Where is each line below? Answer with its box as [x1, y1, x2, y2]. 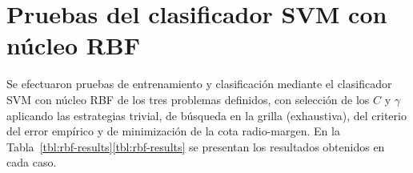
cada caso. [6, 154, 57, 171]
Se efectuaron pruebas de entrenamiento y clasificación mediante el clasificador [6, 75, 392, 92]
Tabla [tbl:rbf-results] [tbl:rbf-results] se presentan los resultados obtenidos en [6, 138, 385, 155]
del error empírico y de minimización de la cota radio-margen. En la [6, 123, 340, 139]
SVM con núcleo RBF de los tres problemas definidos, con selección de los [6, 91, 370, 107]
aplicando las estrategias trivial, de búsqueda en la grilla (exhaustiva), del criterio [6, 107, 407, 123]
